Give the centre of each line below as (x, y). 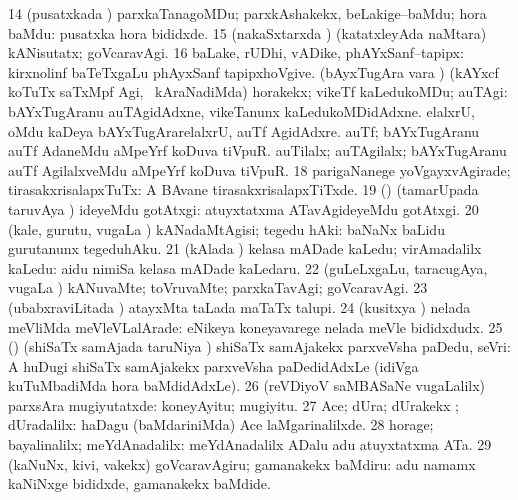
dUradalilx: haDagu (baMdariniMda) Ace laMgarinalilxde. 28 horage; (221, 424)
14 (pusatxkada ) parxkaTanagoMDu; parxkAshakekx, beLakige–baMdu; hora (247, 13)
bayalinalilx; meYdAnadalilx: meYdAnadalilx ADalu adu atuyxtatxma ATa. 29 (250, 444)
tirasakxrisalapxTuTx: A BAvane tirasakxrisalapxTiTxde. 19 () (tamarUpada (243, 189)
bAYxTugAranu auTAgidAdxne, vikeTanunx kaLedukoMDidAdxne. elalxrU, (241, 110)
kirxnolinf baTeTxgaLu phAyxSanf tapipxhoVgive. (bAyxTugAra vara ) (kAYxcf (253, 71)
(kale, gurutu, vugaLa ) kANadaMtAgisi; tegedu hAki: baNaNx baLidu (226, 228)
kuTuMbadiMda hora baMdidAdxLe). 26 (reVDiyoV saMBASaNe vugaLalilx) (247, 385)
